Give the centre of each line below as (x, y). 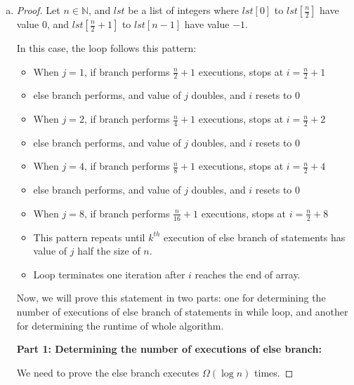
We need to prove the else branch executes (108, 372)
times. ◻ (274, 372)
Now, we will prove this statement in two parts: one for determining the (171, 298)
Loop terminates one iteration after (109, 274)
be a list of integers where (184, 10)
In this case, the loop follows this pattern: (106, 48)
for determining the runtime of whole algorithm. (120, 325)
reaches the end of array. (248, 274)
